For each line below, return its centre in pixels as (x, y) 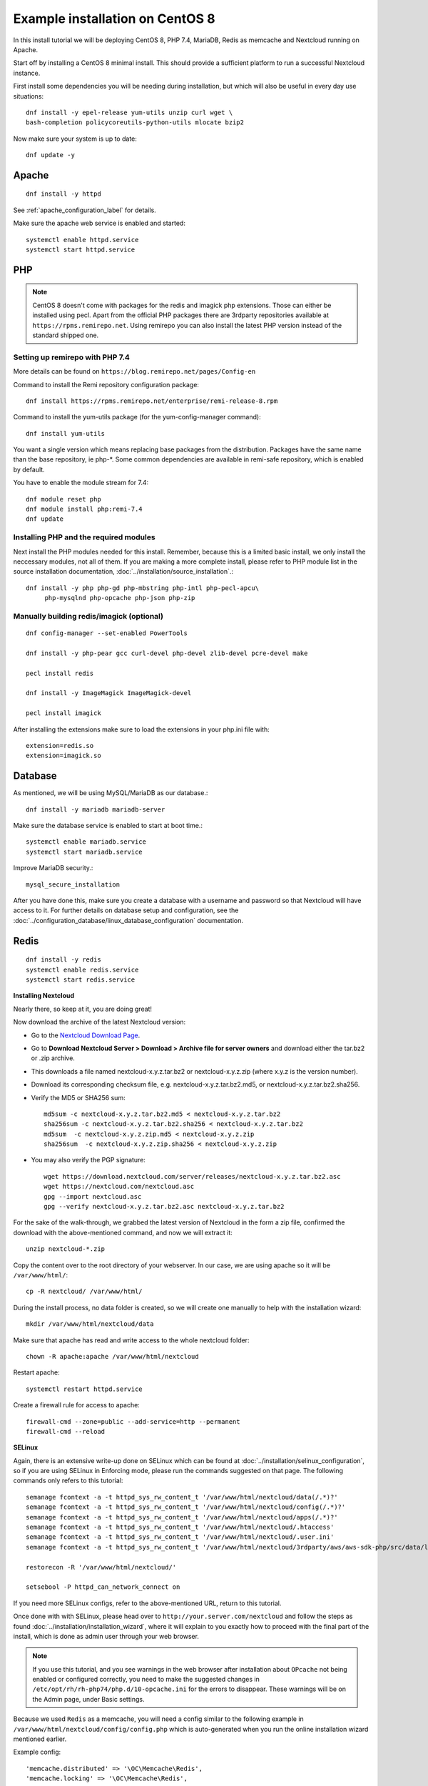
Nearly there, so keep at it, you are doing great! (83, 1009)
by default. (29, 469)
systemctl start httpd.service (81, 250)
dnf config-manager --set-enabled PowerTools (107, 633)
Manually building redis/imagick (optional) (88, 616)
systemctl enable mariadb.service (86, 842)
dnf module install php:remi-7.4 (84, 509)
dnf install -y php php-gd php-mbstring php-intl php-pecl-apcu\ (143, 588)
